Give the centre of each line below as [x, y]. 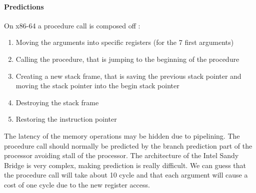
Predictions [24, 6]
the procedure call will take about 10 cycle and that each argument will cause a [126, 175]
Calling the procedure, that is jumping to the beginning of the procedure [127, 59]
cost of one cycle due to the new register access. [77, 184]
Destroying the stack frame [57, 102]
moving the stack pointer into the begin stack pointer [97, 86]
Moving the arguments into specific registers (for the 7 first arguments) [125, 42]
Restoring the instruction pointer [66, 119]
